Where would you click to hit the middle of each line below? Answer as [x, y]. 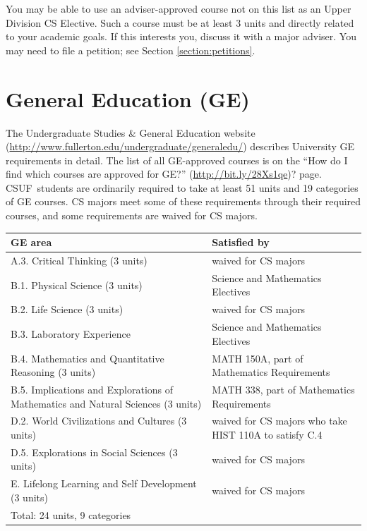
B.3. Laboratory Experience [71, 333]
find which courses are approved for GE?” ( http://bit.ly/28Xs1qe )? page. [164, 174]
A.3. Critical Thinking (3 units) [79, 260]
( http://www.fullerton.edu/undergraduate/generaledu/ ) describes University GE [180, 146]
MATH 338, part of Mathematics [283, 389]
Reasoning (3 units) [53, 372]
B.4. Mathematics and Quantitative [88, 358]
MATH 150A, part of [258, 358]
